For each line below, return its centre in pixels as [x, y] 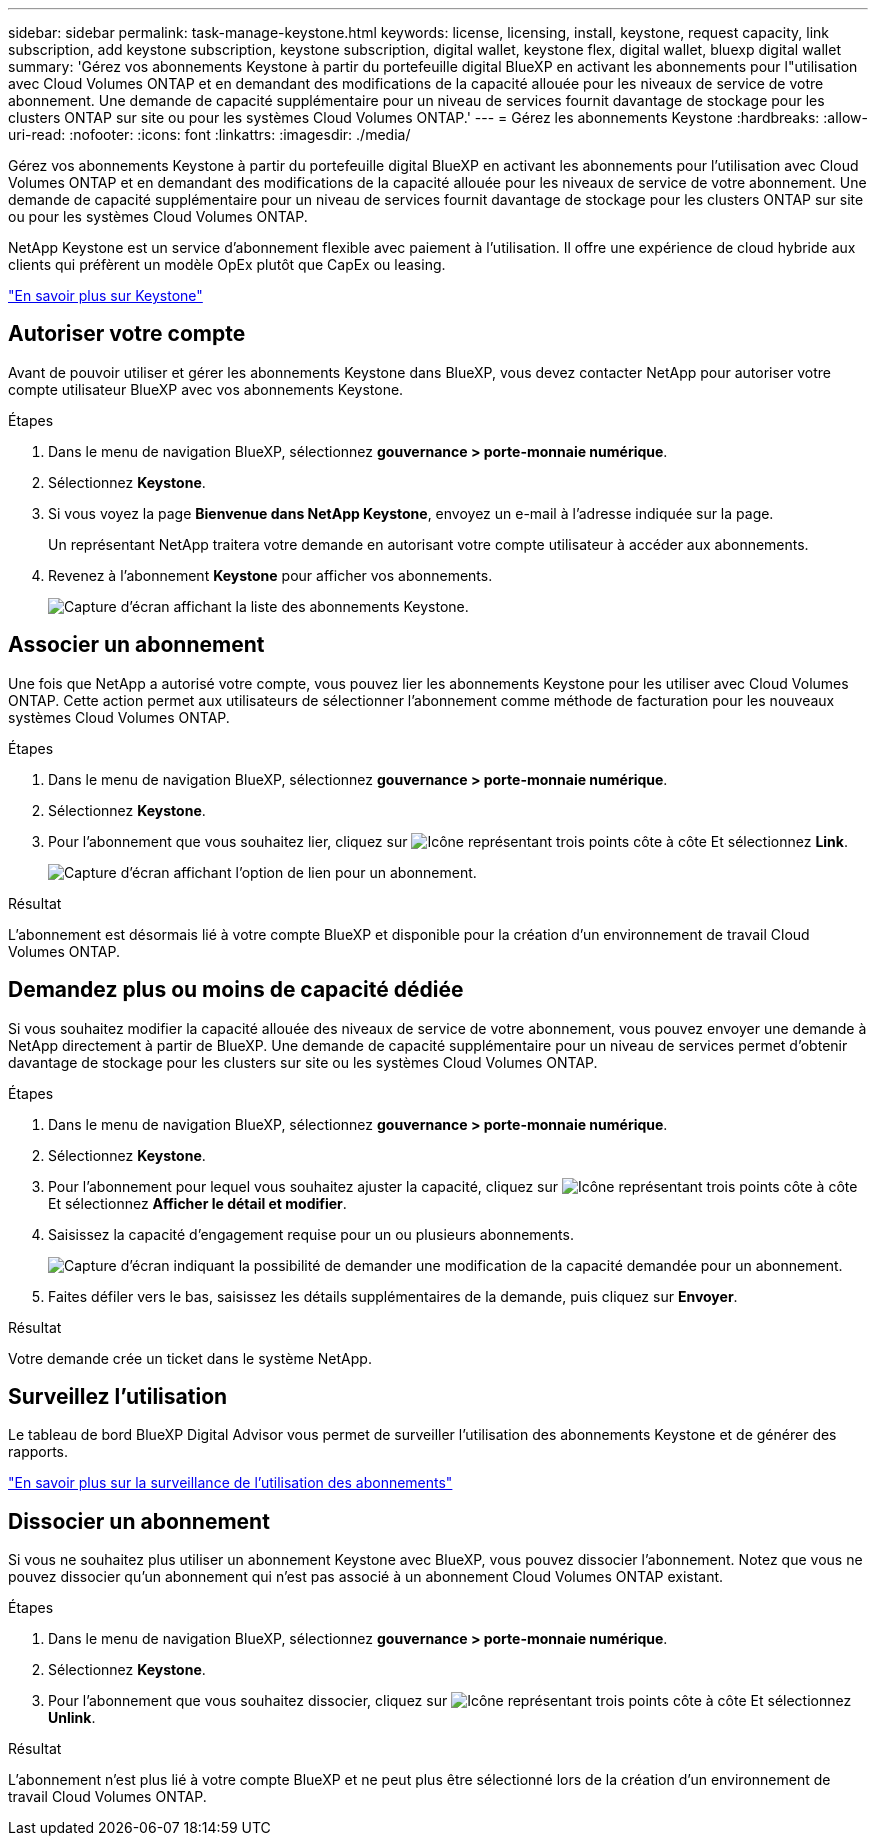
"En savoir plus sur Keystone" [105, 295]
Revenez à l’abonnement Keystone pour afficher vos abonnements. [270, 575]
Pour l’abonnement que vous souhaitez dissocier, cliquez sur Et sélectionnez [450, 1701]
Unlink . [72, 1718]
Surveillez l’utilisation [118, 1396]
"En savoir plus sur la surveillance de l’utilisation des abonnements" [230, 1483]
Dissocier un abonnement [139, 1521]
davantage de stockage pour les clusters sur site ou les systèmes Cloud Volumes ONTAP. [303, 1062]
